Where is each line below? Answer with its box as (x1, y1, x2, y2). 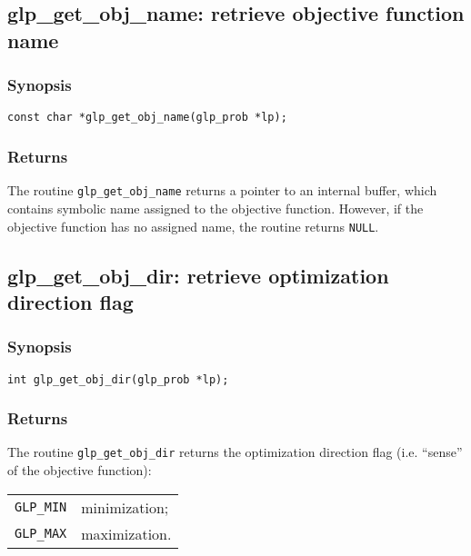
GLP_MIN (15, 500, 67, 515)
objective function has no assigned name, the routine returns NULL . (7, 216, 379, 235)
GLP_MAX (15, 526, 67, 541)
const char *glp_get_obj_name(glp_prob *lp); (7, 111, 287, 124)
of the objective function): (7, 461, 152, 480)
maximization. (81, 522, 172, 544)
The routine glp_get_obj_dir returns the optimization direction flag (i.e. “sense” (7, 442, 463, 462)
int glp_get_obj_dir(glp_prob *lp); (7, 372, 229, 386)
